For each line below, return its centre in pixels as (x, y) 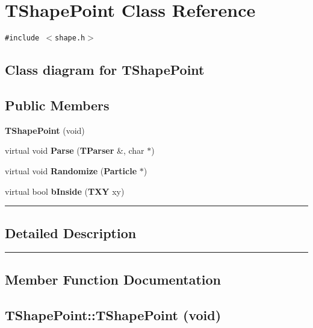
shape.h (70, 38)
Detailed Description (71, 232)
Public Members (57, 105)
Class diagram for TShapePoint (105, 70)
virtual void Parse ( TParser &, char (75, 150)
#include (22, 38)
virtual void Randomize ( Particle (71, 170)
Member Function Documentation (113, 279)
